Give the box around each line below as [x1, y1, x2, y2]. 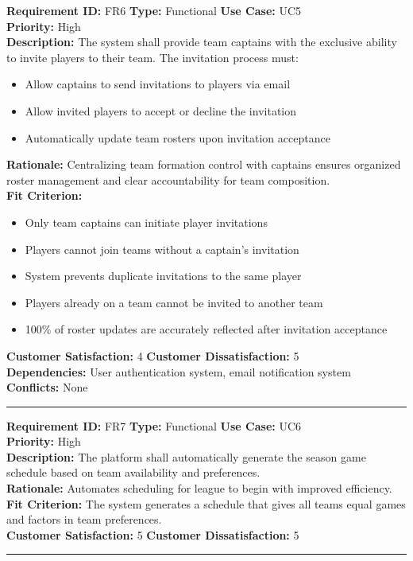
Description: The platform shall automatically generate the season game [6, 448, 366, 465]
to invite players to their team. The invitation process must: [6, 49, 299, 65]
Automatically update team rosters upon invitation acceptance [25, 129, 330, 146]
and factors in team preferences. [6, 511, 162, 528]
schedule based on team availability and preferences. [6, 464, 261, 481]
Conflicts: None [6, 379, 88, 395]
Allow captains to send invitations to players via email [25, 76, 291, 92]
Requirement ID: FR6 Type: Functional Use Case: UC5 [6, 2, 302, 18]
